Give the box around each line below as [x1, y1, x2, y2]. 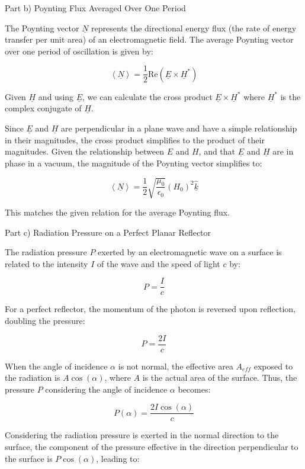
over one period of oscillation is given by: [5, 44, 153, 57]
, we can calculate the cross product [82, 90, 213, 102]
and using [38, 90, 74, 102]
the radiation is [5, 371, 60, 384]
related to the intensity [5, 257, 88, 269]
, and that [198, 145, 236, 158]
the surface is [5, 452, 53, 464]
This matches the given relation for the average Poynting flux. [5, 205, 230, 218]
